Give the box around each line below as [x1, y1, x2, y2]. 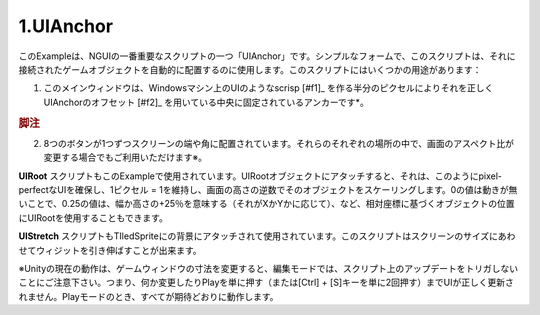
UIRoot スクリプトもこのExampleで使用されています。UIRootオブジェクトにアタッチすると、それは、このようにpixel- [18, 170, 502, 182]
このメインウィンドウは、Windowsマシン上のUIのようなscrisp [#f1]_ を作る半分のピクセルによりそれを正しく [43, 82, 494, 94]
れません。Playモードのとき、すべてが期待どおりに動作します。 [18, 290, 279, 302]
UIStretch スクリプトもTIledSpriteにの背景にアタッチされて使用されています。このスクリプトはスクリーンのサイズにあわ [18, 230, 516, 242]
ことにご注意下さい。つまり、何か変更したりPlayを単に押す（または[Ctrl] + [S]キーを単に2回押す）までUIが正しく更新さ [18, 276, 514, 289]
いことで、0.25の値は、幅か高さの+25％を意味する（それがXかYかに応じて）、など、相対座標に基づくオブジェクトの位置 [18, 198, 515, 210]
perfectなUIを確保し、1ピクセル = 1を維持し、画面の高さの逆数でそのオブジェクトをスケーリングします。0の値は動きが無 [18, 183, 518, 195]
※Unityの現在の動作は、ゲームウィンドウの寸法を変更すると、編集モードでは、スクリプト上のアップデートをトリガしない [18, 262, 519, 274]
